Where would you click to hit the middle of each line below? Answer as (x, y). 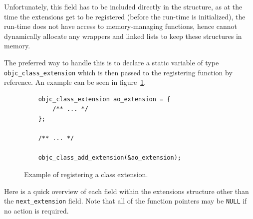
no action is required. (36, 210)
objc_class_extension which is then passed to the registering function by (118, 72)
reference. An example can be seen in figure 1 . (75, 82)
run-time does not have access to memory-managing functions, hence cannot (121, 26)
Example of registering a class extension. (86, 174)
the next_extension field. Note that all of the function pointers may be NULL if (126, 201)
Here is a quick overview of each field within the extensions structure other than (126, 191)
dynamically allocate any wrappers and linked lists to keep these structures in (123, 36)
